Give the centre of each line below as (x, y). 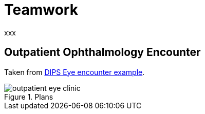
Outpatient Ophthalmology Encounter (102, 52)
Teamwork (41, 10)
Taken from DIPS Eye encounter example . (74, 72)
